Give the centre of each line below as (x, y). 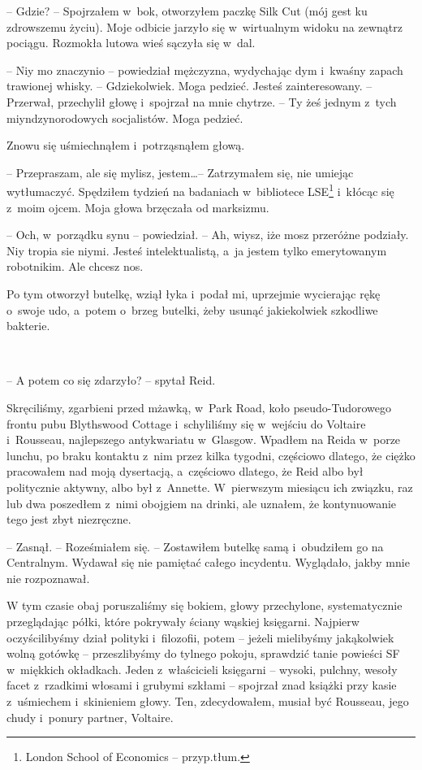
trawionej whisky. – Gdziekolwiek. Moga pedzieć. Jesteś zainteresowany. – (189, 86)
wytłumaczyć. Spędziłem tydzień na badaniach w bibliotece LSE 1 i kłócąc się (200, 190)
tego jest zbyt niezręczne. (69, 519)
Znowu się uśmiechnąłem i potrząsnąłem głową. (126, 145)
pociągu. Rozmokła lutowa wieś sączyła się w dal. (131, 43)
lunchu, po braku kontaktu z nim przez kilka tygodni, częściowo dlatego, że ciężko (211, 455)
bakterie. (28, 326)
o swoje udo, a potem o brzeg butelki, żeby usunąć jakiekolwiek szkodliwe (192, 309)
